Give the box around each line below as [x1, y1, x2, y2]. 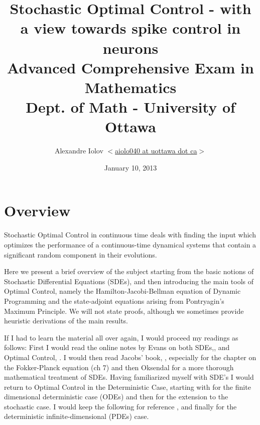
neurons [102, 37, 159, 58]
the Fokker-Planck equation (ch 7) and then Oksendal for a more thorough [4, 362, 234, 372]
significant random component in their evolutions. [4, 249, 157, 260]
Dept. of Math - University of [26, 97, 235, 117]
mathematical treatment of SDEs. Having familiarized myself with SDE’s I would [4, 372, 254, 382]
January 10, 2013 [104, 162, 157, 173]
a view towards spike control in [20, 18, 241, 38]
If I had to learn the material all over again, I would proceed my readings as [4, 332, 238, 343]
